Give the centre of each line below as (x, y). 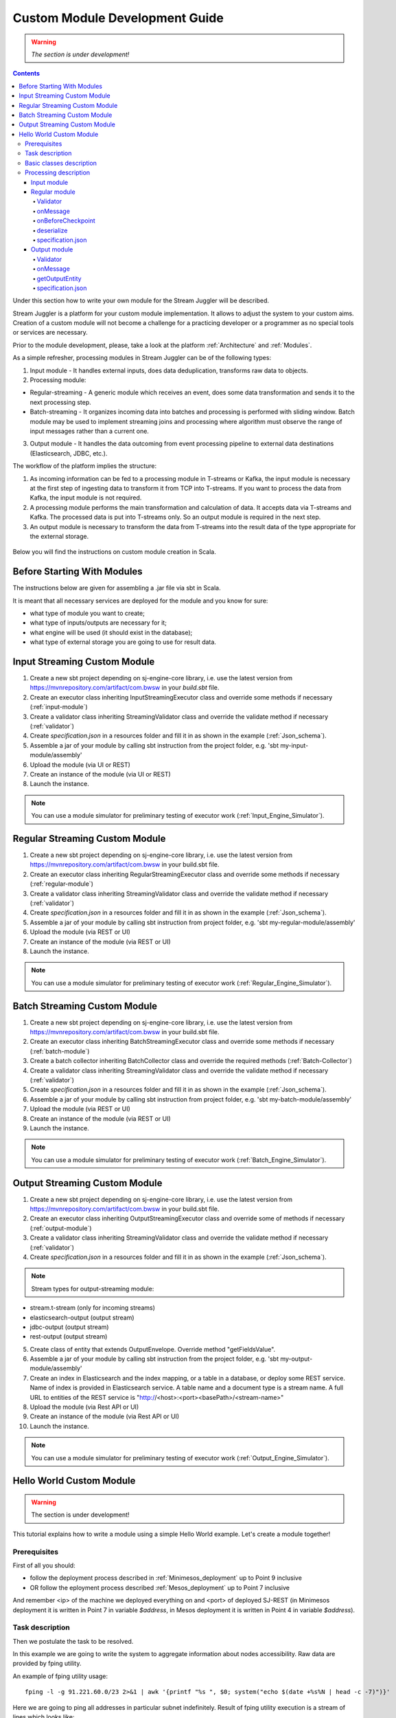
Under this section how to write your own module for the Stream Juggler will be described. (141, 301)
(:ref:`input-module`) (59, 707)
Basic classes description (61, 163)
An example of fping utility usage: (60, 1676)
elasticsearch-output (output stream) (82, 1317)
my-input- (294, 745)
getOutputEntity (59, 278)
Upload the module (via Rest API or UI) (84, 1407)
